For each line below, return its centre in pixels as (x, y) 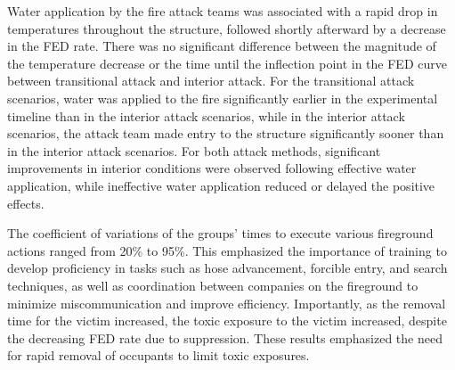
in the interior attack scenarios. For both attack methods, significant (194, 150)
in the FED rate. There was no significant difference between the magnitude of (222, 46)
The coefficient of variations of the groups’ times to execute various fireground (220, 233)
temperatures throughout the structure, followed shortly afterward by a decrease (227, 28)
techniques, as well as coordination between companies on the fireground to (213, 285)
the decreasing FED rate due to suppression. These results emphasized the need (225, 337)
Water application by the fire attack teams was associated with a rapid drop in (223, 11)
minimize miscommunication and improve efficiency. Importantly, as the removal (227, 303)
